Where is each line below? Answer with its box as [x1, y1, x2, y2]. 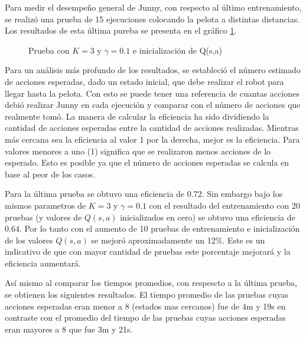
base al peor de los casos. [5, 167, 96, 180]
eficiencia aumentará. [5, 256, 81, 269]
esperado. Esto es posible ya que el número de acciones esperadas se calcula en [5, 156, 289, 169]
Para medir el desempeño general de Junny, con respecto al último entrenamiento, [5, 1, 302, 13]
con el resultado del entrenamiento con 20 [149, 199, 300, 211]
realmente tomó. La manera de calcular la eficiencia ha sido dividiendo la [5, 110, 269, 122]
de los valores [5, 233, 53, 246]
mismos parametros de [5, 199, 86, 211]
